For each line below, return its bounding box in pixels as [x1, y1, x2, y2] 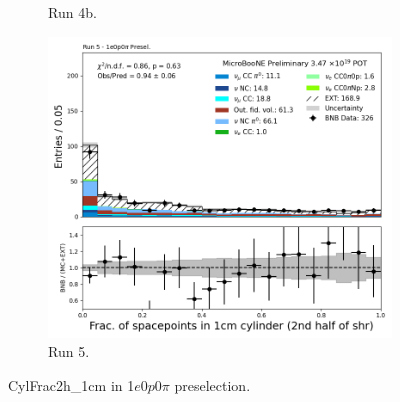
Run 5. [48, 341, 90, 362]
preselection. [174, 374, 251, 395]
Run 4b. [48, 2, 97, 22]
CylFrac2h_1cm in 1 [8, 374, 135, 395]
